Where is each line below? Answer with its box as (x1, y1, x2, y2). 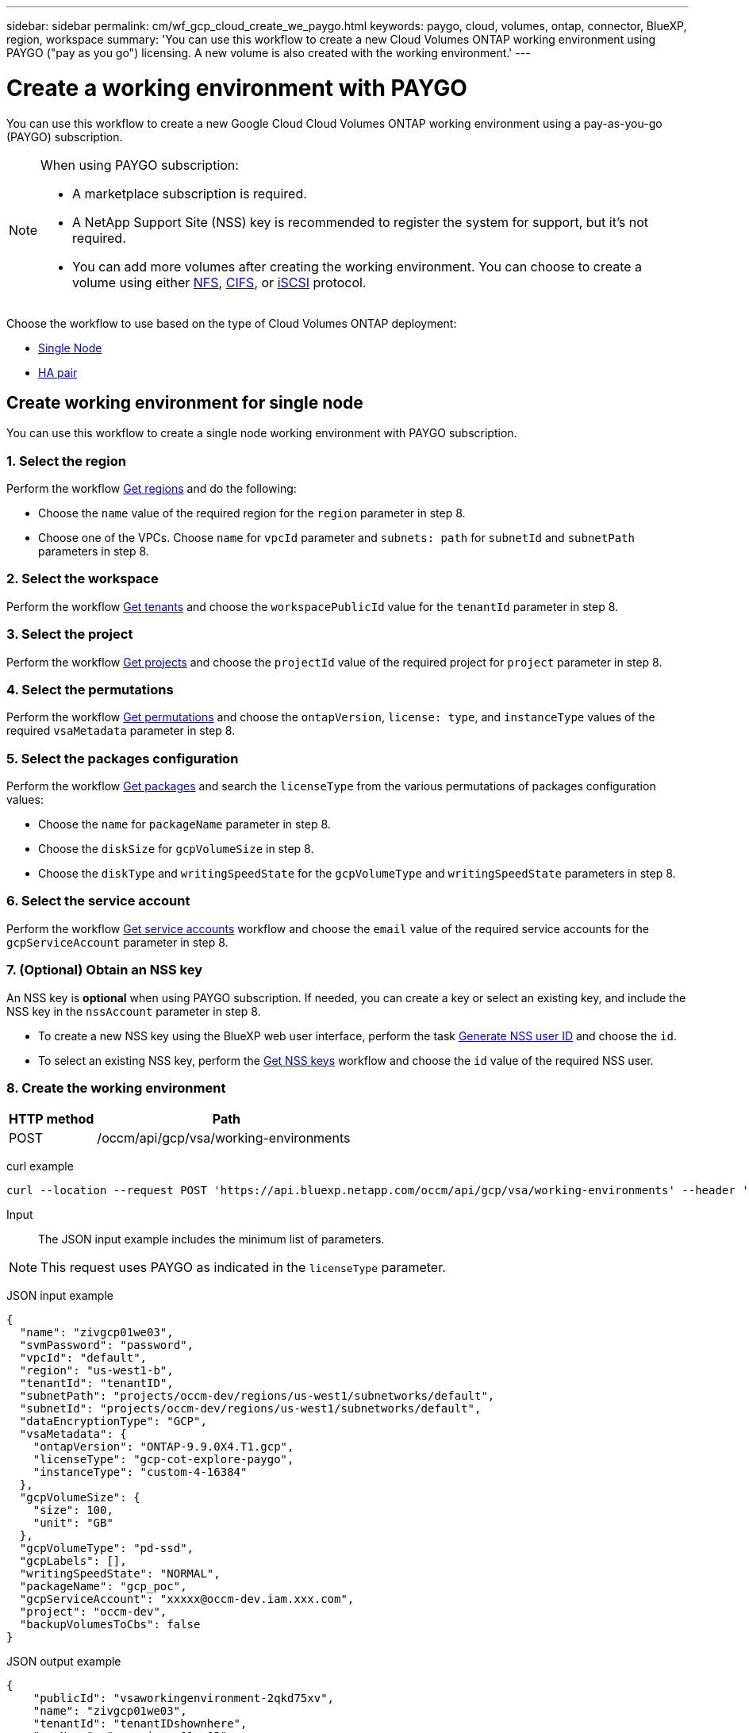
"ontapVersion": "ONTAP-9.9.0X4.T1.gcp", (33, 1440, 294, 1454)
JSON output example (6, 1654, 121, 1669)
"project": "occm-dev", (19, 1605, 167, 1619)
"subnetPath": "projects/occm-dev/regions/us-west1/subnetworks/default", (19, 1389, 495, 1403)
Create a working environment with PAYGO (6, 74, 467, 102)
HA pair (38, 365, 78, 379)
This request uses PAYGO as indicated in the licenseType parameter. (40, 1259, 446, 1276)
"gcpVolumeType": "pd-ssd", (19, 1542, 194, 1555)
